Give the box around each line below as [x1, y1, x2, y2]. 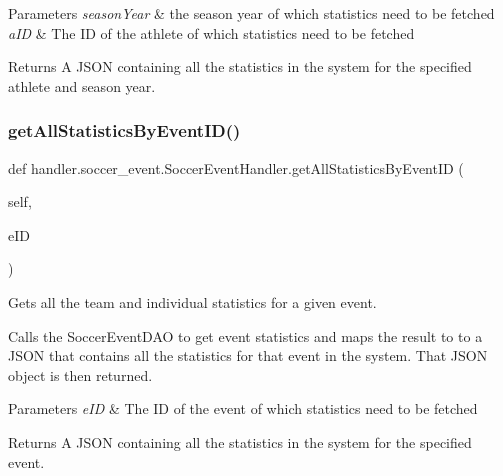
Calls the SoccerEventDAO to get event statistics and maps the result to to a [8, 325, 483, 346]
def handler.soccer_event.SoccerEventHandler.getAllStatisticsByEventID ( [8, 157, 464, 178]
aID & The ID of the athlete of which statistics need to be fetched [8, 22, 415, 43]
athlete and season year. [8, 75, 156, 96]
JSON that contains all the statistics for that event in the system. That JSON [8, 345, 488, 366]
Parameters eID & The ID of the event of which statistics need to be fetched [8, 398, 478, 419]
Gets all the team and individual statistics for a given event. [8, 291, 377, 312]
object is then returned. [8, 364, 153, 385]
